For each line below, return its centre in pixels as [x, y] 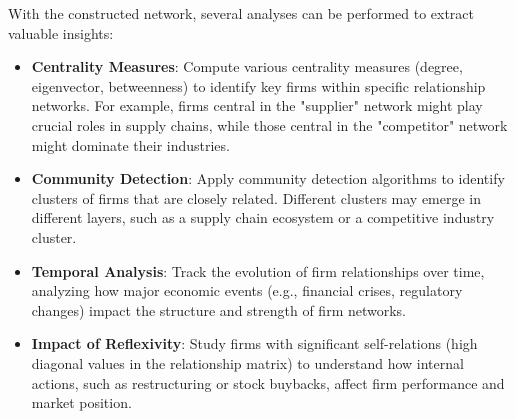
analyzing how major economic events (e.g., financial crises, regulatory [247, 290]
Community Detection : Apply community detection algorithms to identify [268, 178]
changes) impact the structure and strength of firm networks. [219, 309]
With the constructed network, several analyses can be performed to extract [241, 13]
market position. [81, 402]
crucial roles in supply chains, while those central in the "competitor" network [269, 124]
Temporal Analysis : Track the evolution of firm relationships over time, [258, 270]
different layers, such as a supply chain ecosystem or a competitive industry [263, 217]
